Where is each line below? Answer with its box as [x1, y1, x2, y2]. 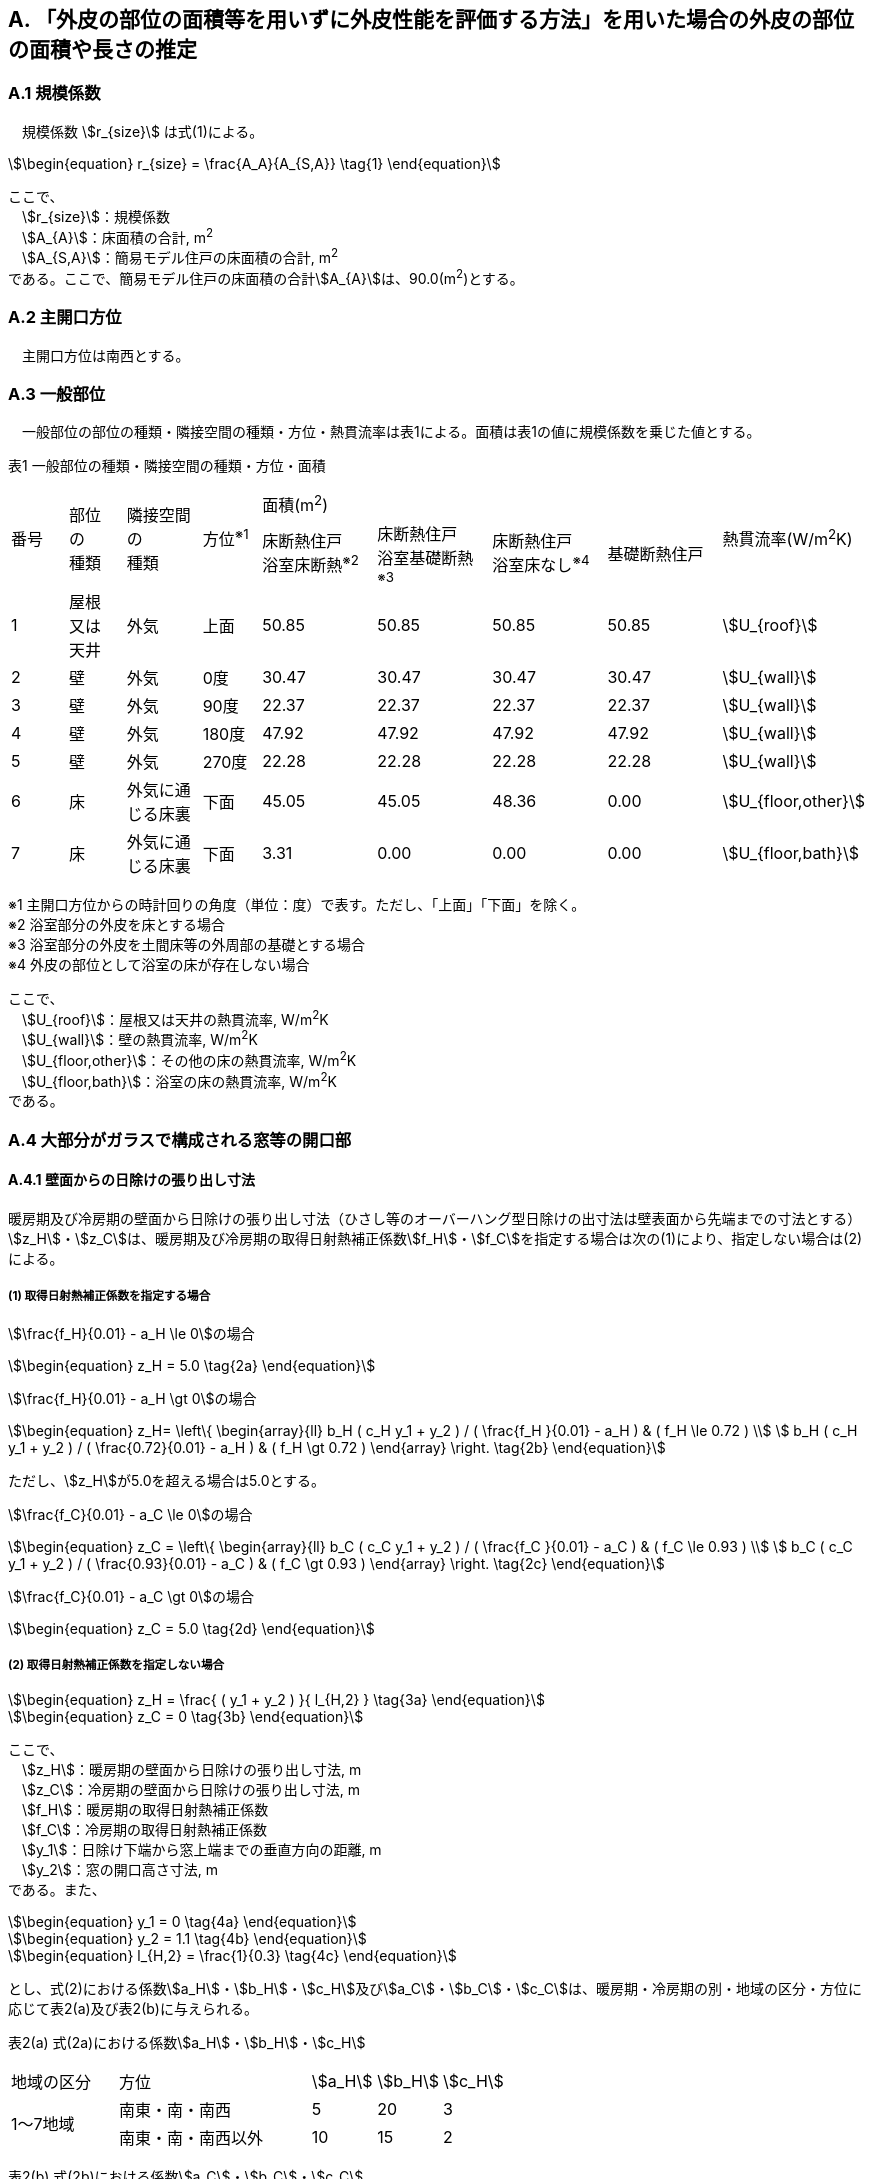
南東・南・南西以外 [118, 2128, 263, 2149]
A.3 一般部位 [8, 383, 106, 404]
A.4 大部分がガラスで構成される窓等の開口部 [8, 1129, 352, 1150]
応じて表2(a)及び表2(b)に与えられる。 [8, 2000, 258, 2018]
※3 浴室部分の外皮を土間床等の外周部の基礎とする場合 [8, 935, 366, 953]
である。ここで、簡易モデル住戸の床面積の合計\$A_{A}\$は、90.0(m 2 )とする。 [8, 267, 524, 287]
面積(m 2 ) [262, 492, 329, 516]
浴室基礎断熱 [377, 547, 474, 568]
